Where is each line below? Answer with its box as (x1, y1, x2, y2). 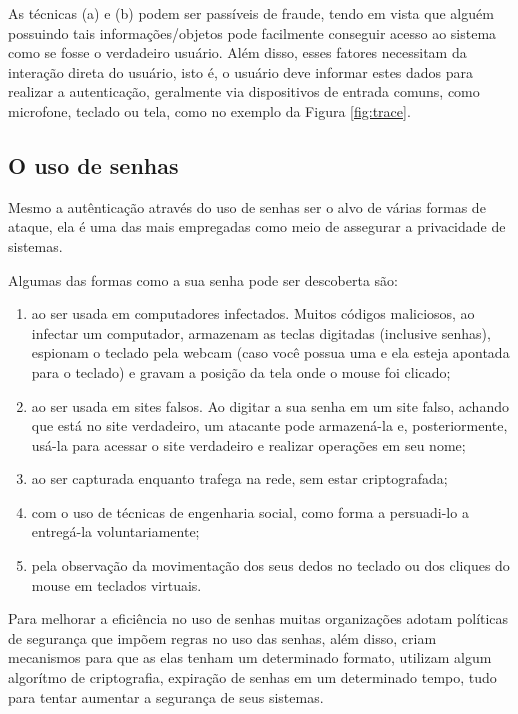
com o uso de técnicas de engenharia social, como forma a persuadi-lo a (31, 501, 469, 522)
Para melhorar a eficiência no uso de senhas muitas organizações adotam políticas (8, 608, 509, 629)
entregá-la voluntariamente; (31, 521, 200, 542)
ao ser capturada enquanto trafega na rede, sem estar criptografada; (31, 468, 448, 489)
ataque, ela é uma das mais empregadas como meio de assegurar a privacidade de (8, 216, 506, 237)
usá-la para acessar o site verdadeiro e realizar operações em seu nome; (31, 434, 466, 455)
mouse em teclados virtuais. (31, 574, 202, 595)
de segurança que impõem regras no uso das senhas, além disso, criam (8, 627, 437, 648)
